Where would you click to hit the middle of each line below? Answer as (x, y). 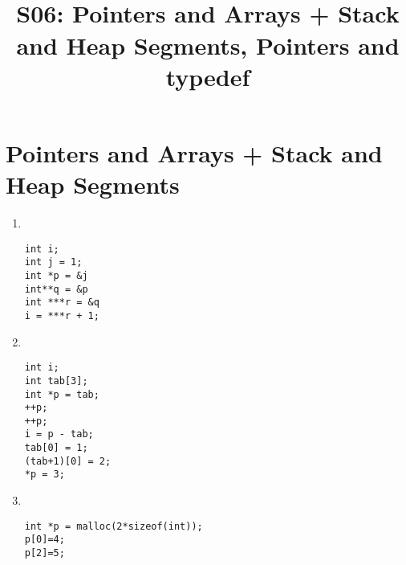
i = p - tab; (59, 434)
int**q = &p (56, 289)
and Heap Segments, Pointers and (208, 45)
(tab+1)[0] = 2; (68, 461)
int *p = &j (56, 275)
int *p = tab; (62, 394)
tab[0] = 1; (56, 448)
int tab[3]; (56, 381)
